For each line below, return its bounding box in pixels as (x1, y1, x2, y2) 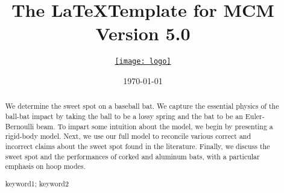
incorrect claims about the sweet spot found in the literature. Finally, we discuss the (5, 141, 270, 151)
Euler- (245, 111, 265, 121)
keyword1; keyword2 (5, 178, 69, 188)
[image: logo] (115, 57, 171, 66)
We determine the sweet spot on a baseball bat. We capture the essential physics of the (5, 101, 279, 111)
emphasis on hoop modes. (5, 161, 86, 171)
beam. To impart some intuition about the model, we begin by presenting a (36, 121, 273, 131)
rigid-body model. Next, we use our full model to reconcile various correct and (5, 131, 251, 141)
